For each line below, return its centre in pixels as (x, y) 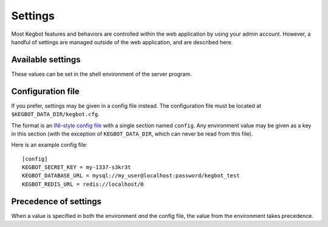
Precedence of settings (56, 201)
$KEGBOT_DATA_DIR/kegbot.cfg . (55, 114)
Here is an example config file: (50, 145)
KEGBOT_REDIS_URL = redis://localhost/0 (83, 184)
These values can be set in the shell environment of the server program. (101, 74)
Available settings (46, 60)
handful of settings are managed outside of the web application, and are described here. (122, 42)
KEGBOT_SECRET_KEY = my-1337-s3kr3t (77, 167)
